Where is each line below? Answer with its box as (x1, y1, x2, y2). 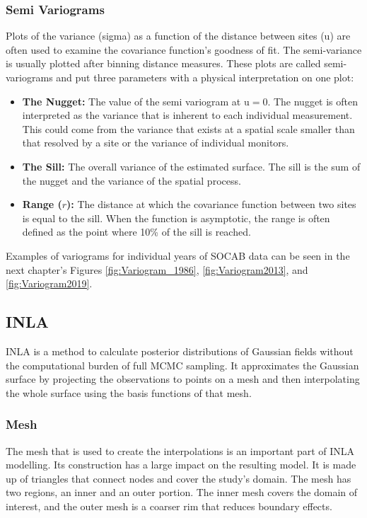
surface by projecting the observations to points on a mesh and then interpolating (6, 372, 360, 386)
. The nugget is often (267, 93, 359, 108)
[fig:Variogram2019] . (6, 276, 93, 291)
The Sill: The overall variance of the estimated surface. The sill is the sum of (22, 159, 361, 173)
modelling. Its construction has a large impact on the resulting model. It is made (6, 457, 356, 472)
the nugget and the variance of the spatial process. (22, 173, 241, 188)
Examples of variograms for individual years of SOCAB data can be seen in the (6, 248, 350, 263)
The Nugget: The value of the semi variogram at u (22, 93, 250, 108)
